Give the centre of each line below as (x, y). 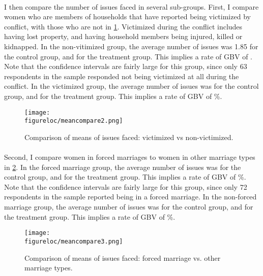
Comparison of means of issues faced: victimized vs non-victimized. (129, 137)
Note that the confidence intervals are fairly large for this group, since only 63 (126, 66)
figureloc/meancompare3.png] (74, 241)
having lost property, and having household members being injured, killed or (123, 36)
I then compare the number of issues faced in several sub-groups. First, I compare (131, 6)
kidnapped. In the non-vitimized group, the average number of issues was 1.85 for (131, 46)
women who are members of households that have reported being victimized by (127, 16)
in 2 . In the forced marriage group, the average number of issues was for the (123, 167)
